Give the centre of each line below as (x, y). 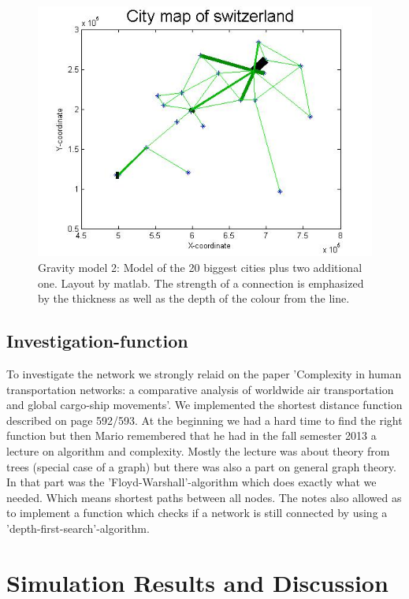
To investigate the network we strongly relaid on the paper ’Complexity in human (204, 374)
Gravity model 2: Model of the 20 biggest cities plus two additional (200, 268)
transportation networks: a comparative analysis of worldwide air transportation (200, 389)
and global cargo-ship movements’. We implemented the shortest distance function (204, 405)
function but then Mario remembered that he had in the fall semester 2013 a (191, 435)
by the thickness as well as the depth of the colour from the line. (194, 298)
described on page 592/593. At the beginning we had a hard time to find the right (204, 420)
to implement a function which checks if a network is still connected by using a (197, 513)
